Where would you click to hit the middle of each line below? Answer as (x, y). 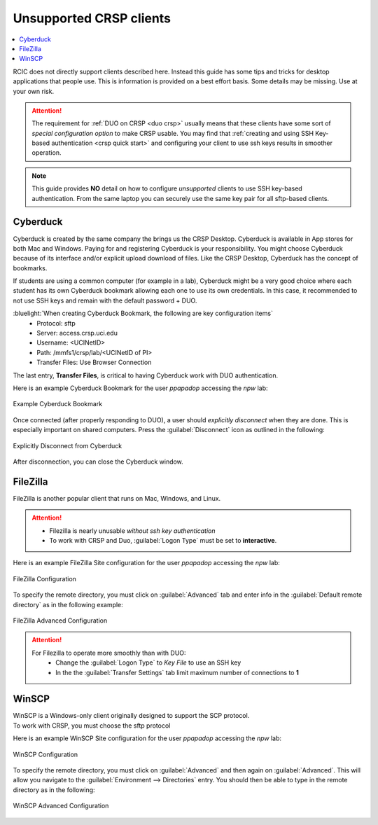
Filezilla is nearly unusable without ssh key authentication (132, 531)
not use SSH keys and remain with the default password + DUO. (105, 300)
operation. (47, 153)
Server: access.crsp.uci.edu (77, 333)
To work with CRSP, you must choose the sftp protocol (92, 726)
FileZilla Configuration (45, 578)
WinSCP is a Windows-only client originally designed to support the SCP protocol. (131, 716)
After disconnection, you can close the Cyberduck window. (98, 462)
